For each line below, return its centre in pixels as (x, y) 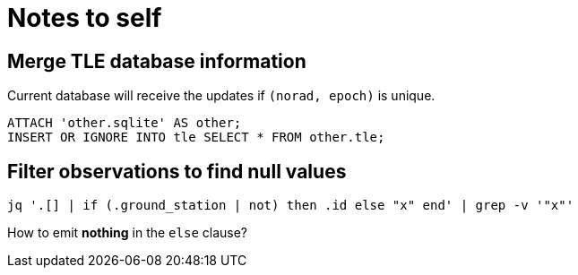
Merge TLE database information (157, 61)
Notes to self (85, 18)
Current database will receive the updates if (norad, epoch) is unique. (221, 96)
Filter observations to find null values (177, 171)
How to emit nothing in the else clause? (128, 233)
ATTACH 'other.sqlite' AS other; (125, 123)
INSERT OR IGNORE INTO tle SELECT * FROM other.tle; (196, 137)
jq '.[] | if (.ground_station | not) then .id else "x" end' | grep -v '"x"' (291, 206)
